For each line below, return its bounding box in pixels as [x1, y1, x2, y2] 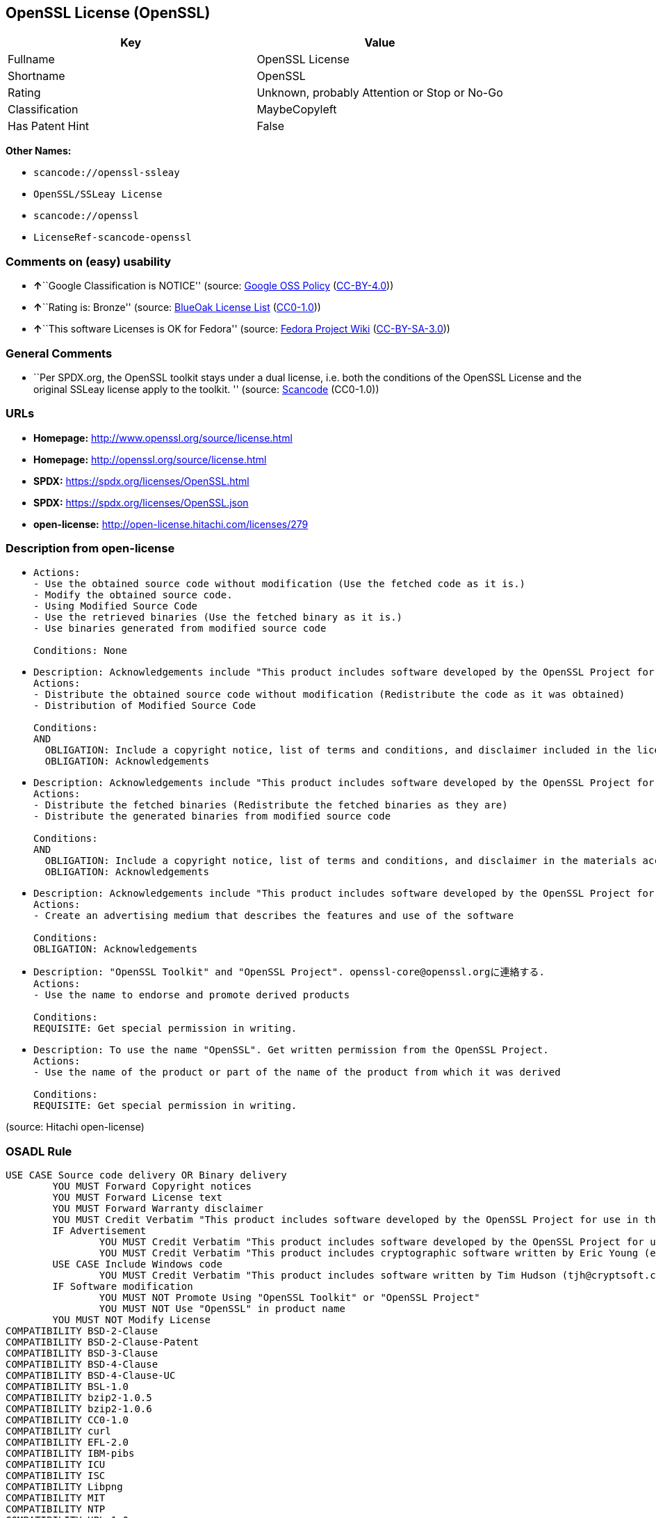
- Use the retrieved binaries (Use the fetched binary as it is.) [33, 612, 403, 623]
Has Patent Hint [8, 119, 90, 134]
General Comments [6, 346, 113, 360]
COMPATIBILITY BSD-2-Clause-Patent [6, 1336, 199, 1348]
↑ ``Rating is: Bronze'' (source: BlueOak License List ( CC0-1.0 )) [33, 301, 321, 314]
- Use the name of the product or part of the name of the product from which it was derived [33, 1066, 561, 1078]
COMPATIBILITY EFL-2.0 [6, 1437, 129, 1448]
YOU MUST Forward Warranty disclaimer [52, 1203, 263, 1215]
